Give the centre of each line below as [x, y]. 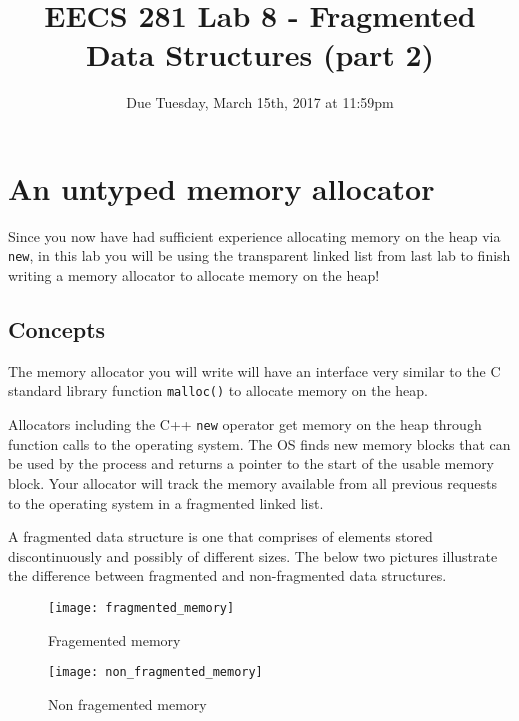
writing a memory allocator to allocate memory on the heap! [194, 275]
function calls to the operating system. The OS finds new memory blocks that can [259, 443]
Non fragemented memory [127, 703]
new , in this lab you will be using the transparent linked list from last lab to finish [259, 255]
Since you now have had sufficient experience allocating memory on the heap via [254, 235]
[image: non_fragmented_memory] [155, 672]
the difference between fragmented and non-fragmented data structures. [227, 575]
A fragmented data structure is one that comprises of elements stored [220, 536]
